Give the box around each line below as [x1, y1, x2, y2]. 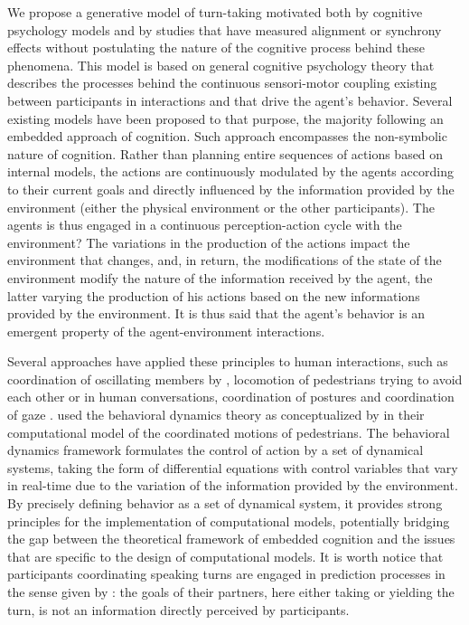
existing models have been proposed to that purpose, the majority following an [7, 109, 444, 128]
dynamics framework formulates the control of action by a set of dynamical [7, 440, 424, 459]
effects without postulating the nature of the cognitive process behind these [7, 38, 426, 57]
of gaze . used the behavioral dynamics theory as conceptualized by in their [7, 405, 425, 424]
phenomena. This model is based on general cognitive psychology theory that [7, 55, 435, 74]
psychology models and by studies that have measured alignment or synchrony [7, 20, 442, 39]
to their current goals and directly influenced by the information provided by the [7, 179, 455, 198]
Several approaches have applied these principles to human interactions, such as [7, 352, 448, 371]
